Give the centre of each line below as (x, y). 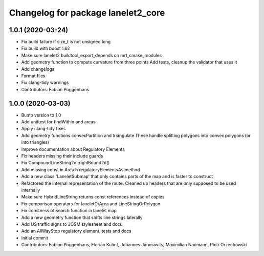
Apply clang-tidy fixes (44, 129)
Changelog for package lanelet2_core (87, 13)
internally (31, 190)
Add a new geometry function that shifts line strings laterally (82, 217)
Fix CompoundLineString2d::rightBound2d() (66, 163)
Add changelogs (38, 69)
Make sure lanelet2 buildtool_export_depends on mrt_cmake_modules (92, 55)
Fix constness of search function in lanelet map (69, 211)
